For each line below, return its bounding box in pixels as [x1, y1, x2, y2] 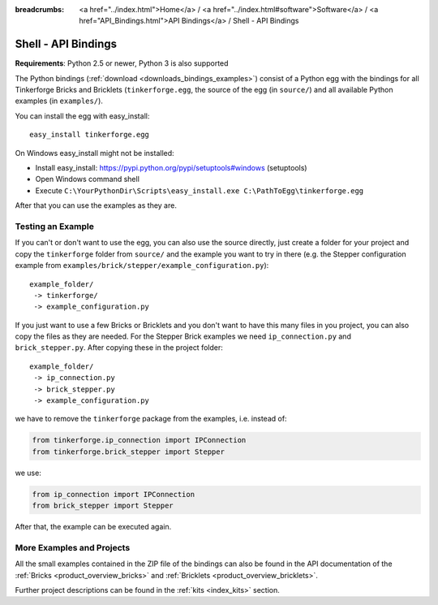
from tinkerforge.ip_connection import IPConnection [32, 435, 247, 445]
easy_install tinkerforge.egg [29, 130, 150, 140]
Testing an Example [15, 220, 95, 231]
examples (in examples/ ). [15, 96, 103, 106]
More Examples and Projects [15, 542, 131, 553]
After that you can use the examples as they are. [15, 201, 178, 210]
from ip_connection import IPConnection [32, 490, 195, 499]
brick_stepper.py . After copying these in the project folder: [15, 343, 223, 352]
